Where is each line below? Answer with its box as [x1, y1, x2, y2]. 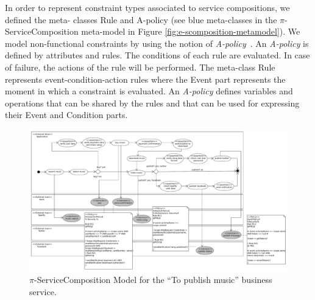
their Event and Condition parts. [5, 108, 128, 121]
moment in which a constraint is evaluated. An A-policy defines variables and [5, 85, 293, 97]
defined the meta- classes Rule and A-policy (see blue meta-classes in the [5, 13, 277, 26]
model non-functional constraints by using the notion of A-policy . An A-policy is [5, 37, 309, 49]
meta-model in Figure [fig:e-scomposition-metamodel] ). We [81, 25, 300, 38]
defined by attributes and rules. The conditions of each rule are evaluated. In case [5, 49, 310, 61]
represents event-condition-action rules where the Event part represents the [5, 72, 286, 85]
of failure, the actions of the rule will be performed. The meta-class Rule [5, 60, 275, 73]
